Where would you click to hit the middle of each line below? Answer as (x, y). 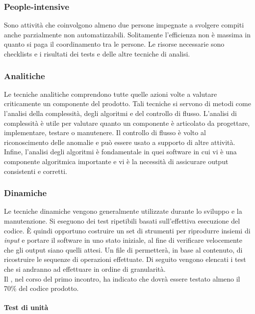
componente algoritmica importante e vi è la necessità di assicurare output (116, 161)
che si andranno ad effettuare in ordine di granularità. (85, 269)
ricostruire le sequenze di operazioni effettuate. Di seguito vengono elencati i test (125, 259)
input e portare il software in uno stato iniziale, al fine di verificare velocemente (123, 240)
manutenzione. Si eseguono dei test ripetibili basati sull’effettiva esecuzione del (122, 220)
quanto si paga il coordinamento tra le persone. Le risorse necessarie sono (114, 44)
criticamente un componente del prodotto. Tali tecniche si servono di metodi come (127, 103)
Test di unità (26, 307)
